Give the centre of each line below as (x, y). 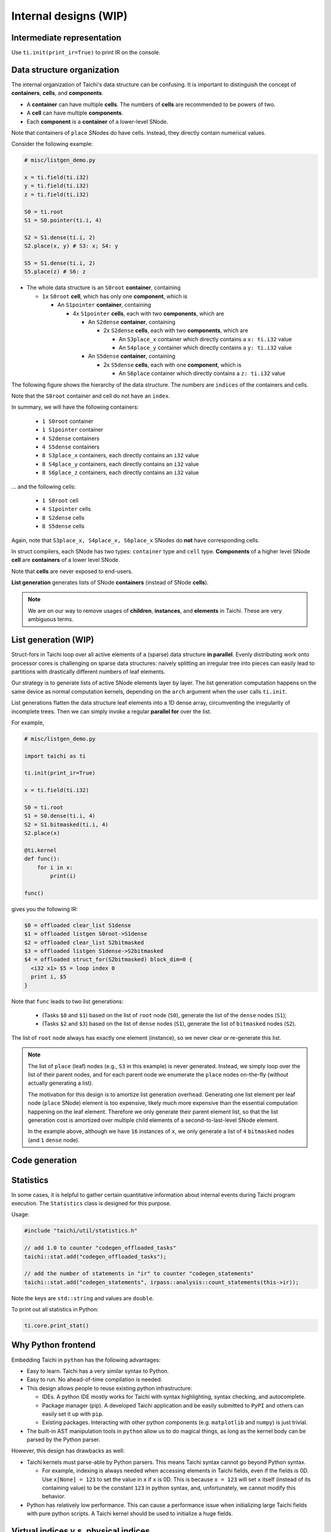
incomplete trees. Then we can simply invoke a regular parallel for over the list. (111, 711)
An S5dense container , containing (132, 356)
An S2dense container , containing (132, 322)
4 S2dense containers (71, 438)
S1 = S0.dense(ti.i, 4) (60, 816)
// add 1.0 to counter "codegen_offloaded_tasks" (100, 1248)
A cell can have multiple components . (75, 113)
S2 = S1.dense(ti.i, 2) (60, 237)
